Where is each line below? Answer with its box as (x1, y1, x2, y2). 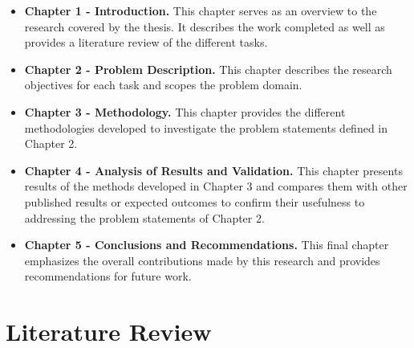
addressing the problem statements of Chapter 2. (24, 209, 265, 226)
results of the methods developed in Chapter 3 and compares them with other (24, 178, 408, 194)
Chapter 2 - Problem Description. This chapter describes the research (24, 60, 392, 77)
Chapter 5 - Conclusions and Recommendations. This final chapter (24, 236, 389, 253)
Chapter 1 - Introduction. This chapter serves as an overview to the (24, 2, 377, 18)
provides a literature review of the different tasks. (24, 34, 268, 51)
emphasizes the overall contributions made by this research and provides (24, 252, 380, 268)
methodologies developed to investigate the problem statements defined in (24, 119, 388, 136)
